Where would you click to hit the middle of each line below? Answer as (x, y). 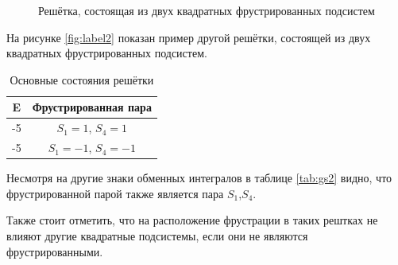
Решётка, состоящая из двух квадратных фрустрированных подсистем (207, 10)
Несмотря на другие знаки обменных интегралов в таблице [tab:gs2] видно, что (199, 178)
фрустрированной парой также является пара (115, 193)
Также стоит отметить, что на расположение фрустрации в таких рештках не (192, 220)
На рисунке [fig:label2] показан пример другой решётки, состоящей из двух (189, 37)
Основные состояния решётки (82, 79)
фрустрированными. (55, 251)
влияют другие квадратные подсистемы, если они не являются (157, 235)
